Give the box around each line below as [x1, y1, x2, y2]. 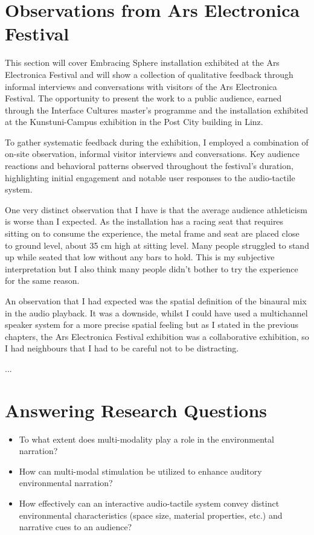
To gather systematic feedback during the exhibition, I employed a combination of [5, 135, 309, 148]
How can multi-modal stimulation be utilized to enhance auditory [19, 464, 262, 477]
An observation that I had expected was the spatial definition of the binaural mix [5, 295, 307, 307]
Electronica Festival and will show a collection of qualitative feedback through [5, 68, 293, 80]
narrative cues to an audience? [19, 521, 132, 533]
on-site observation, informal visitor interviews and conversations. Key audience [5, 147, 300, 160]
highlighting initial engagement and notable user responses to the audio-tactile [5, 171, 295, 184]
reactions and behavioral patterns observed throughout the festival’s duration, [5, 159, 293, 172]
